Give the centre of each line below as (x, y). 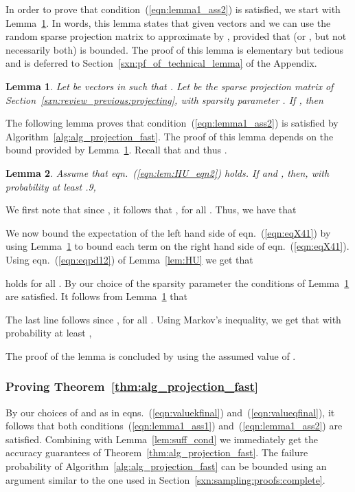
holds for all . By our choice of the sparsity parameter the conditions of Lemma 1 (177, 282)
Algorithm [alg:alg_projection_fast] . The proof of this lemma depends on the (170, 136)
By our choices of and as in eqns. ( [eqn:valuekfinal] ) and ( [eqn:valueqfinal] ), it (170, 412)
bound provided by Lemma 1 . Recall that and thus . (116, 150)
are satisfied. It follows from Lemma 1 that (96, 296)
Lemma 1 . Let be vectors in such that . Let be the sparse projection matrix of (170, 86)
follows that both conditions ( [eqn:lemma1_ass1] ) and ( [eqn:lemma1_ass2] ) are (174, 426)
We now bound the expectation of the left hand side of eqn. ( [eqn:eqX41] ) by (168, 232)
